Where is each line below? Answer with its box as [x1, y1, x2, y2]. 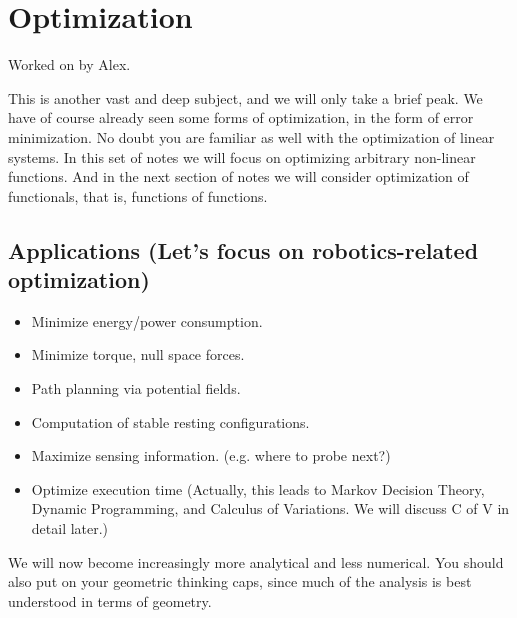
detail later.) [31, 518, 109, 539]
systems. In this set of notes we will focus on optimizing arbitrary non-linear [8, 146, 476, 167]
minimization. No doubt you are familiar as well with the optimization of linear [8, 126, 495, 147]
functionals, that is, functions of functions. [8, 185, 268, 206]
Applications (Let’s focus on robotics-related [8, 234, 479, 265]
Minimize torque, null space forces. [31, 344, 245, 365]
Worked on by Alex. [8, 54, 131, 75]
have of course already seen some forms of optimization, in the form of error [8, 107, 474, 128]
